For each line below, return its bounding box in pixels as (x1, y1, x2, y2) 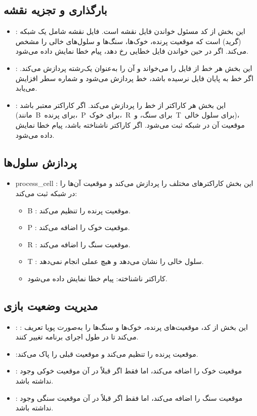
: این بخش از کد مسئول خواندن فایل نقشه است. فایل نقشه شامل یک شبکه (15, 26, 245, 36)
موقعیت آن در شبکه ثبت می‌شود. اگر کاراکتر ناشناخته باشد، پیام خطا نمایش (15, 119, 245, 130)
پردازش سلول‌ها (4, 154, 77, 170)
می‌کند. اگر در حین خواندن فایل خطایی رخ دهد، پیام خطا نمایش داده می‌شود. (15, 46, 248, 56)
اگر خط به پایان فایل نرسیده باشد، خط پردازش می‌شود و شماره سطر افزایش (15, 72, 253, 83)
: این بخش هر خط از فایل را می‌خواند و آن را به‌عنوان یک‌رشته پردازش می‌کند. (15, 62, 252, 73)
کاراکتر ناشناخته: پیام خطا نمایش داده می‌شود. (27, 273, 167, 283)
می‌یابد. (15, 83, 37, 93)
